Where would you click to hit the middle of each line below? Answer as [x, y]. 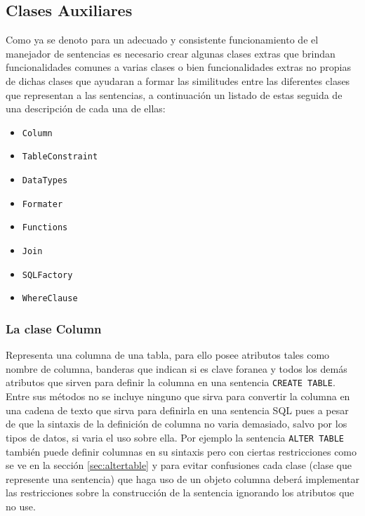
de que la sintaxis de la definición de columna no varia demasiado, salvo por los [177, 424]
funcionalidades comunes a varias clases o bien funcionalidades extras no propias [178, 67]
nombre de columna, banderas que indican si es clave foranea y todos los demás [177, 368]
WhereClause [50, 299]
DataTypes [45, 181]
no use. [21, 506]
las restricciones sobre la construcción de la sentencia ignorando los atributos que [180, 492]
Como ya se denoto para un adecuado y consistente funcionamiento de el [162, 40]
